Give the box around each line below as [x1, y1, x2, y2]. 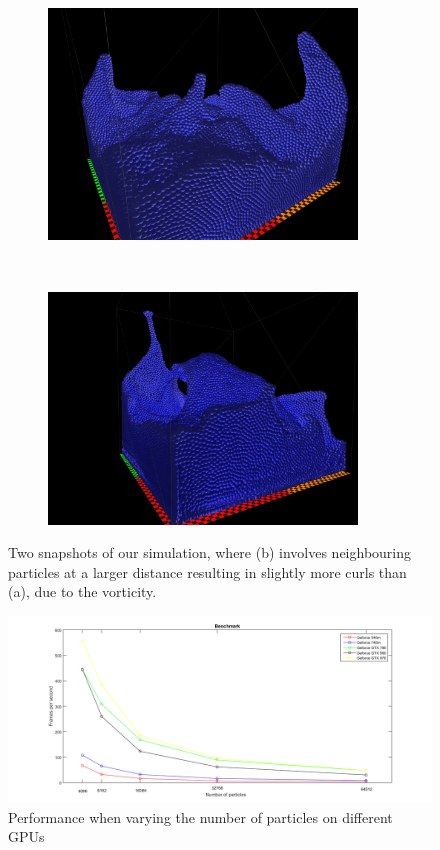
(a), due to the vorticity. [8, 581, 157, 602]
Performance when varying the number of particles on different [8, 806, 393, 827]
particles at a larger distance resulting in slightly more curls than [8, 561, 407, 582]
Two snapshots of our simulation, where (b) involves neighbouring [8, 542, 412, 563]
